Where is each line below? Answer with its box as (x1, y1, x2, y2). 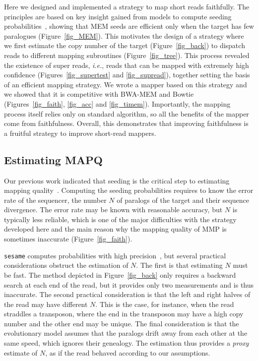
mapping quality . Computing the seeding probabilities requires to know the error (4, 185, 254, 195)
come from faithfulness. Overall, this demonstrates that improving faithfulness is (4, 118, 249, 128)
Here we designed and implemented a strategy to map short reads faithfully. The (4, 1, 250, 11)
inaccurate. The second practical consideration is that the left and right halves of (4, 289, 251, 300)
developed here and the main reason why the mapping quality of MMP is (4, 224, 227, 234)
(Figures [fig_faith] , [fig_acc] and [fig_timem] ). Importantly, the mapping (4, 98, 231, 109)
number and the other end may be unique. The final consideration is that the (4, 318, 239, 328)
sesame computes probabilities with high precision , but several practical (4, 250, 226, 260)
